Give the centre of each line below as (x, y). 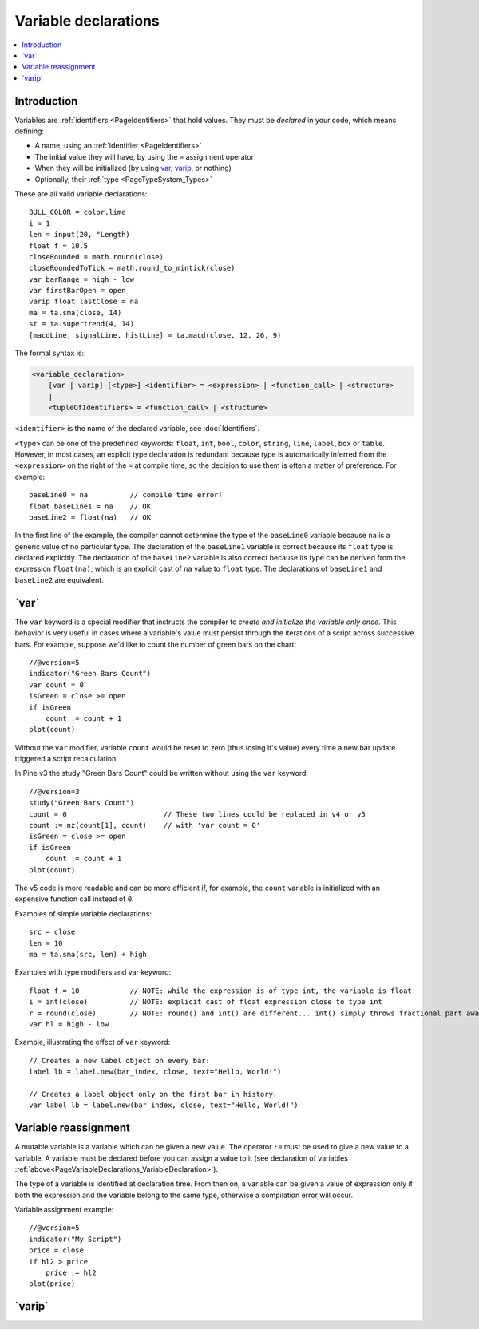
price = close (56, 1250)
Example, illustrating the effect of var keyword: (93, 1042)
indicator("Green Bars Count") (90, 674)
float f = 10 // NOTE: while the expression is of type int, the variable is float (221, 991)
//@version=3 (54, 791)
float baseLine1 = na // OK (90, 506)
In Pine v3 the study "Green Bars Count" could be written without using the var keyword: (162, 773)
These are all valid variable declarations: (81, 194)
